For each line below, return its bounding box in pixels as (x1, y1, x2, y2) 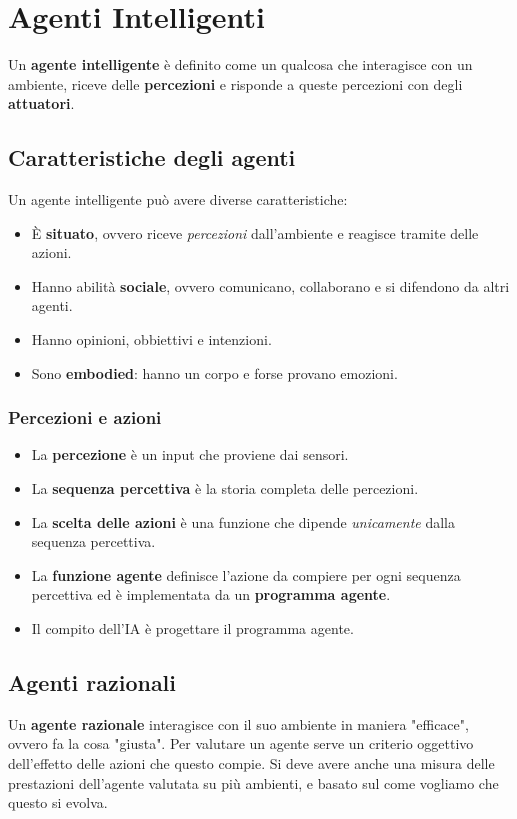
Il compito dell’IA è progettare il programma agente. (31, 618, 354, 639)
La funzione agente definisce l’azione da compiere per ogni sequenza (31, 564, 461, 585)
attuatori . (8, 93, 75, 114)
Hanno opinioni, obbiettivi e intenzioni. (31, 329, 272, 350)
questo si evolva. (8, 792, 108, 813)
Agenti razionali (8, 667, 177, 698)
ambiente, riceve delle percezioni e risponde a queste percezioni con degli (8, 73, 463, 94)
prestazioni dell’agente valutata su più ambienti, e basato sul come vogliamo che (8, 772, 499, 793)
